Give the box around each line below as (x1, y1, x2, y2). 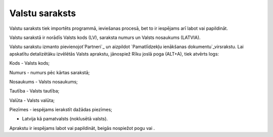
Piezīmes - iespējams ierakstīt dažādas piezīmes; (9, 107, 112, 113)
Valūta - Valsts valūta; (9, 97, 55, 103)
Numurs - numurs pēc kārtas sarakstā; (9, 69, 90, 75)
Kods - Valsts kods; (9, 60, 50, 66)
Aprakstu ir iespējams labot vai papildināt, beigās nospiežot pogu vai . (9, 125, 155, 131)
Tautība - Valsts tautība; (9, 88, 60, 94)
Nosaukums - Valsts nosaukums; (9, 78, 78, 84)
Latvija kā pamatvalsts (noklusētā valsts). (22, 116, 108, 122)
